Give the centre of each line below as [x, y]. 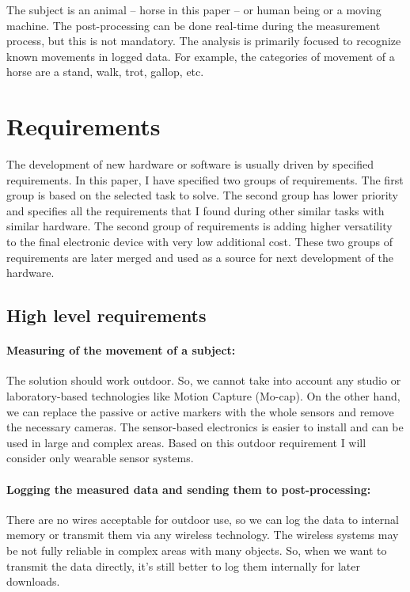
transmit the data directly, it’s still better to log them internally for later [183, 565]
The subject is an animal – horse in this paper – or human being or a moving [194, 9]
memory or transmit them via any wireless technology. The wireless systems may [203, 535]
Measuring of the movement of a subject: [121, 350]
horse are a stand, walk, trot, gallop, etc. [105, 72]
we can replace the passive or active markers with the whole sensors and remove [200, 411]
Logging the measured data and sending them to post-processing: [189, 489]
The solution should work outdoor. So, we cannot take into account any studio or [204, 380]
